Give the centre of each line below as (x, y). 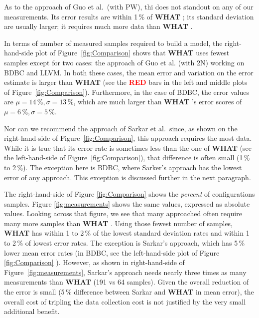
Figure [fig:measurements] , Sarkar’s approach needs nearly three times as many (125, 272)
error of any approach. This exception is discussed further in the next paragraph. (128, 177)
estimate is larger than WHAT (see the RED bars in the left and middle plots (126, 82)
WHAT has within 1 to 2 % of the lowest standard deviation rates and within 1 (127, 233)
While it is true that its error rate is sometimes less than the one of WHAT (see (128, 148)
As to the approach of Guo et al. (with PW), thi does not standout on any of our (129, 6)
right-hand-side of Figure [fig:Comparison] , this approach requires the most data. (128, 138)
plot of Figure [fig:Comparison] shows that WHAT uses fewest (132, 53)
